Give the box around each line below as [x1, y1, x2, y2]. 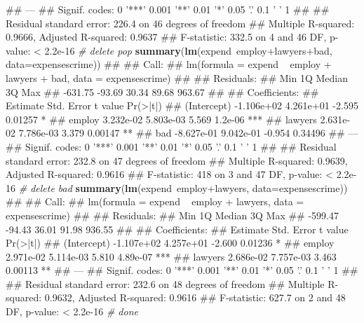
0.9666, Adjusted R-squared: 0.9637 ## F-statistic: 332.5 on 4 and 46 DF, [6, 29, 327, 44]
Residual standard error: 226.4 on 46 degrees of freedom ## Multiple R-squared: [6, 15, 355, 30]
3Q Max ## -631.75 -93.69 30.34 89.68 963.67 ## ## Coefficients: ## [6, 84, 319, 99]
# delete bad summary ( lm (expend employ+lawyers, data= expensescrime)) [18, 180, 348, 195]
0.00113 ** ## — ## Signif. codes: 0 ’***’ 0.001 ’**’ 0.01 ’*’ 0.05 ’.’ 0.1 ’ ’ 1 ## [6, 263, 358, 277]
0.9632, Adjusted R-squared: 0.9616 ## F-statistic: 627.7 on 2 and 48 [44, 290, 346, 305]
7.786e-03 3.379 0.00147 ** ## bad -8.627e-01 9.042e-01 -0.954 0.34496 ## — [18, 125, 358, 140]
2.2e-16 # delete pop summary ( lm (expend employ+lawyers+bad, [44, 43, 332, 57]
